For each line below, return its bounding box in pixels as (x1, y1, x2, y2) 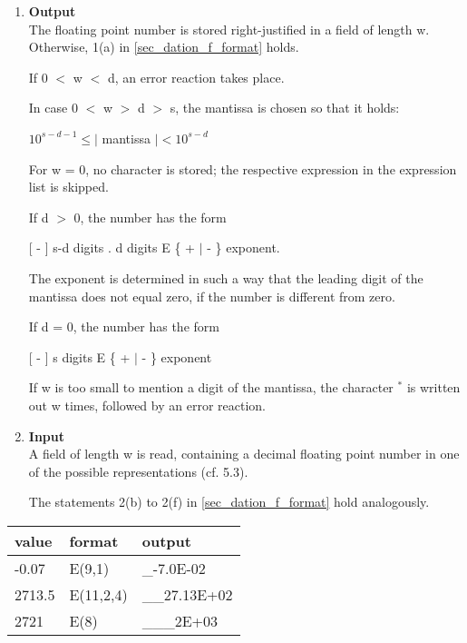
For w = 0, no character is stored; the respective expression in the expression (28, 159, 457, 178)
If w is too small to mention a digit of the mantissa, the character (28, 378, 394, 397)
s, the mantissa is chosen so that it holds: (170, 98, 400, 117)
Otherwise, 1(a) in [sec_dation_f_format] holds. (28, 37, 299, 56)
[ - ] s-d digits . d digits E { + (28, 238, 195, 257)
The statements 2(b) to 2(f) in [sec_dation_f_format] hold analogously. (28, 492, 430, 511)
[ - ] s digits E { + (28, 347, 131, 366)
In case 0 (28, 98, 78, 117)
